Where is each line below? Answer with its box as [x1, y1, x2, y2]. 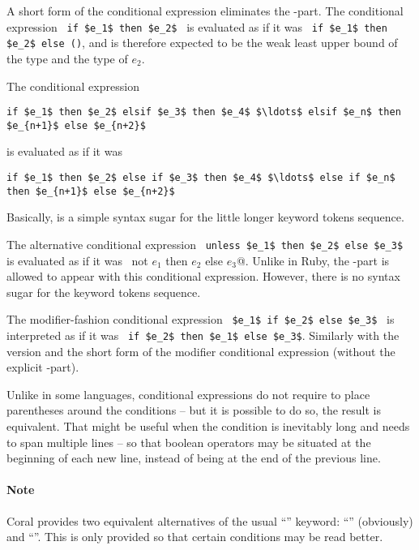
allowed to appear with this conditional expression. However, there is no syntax [6, 268, 400, 285]
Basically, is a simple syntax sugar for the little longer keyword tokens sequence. [6, 208, 404, 226]
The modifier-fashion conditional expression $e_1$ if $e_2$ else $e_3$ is [6, 311, 395, 328]
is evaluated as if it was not [6, 251, 148, 269]
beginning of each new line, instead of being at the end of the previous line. [6, 449, 381, 466]
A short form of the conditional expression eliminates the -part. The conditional [6, 2, 404, 19]
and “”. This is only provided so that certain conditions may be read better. [6, 528, 383, 545]
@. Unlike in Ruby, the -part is [236, 251, 390, 269]
